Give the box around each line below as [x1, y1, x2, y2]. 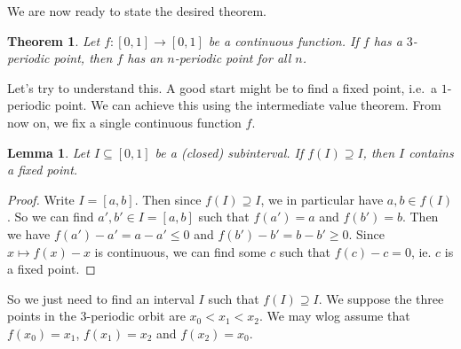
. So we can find [7, 207, 94, 226]
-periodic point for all [174, 49, 291, 67]
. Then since [134, 190, 202, 208]
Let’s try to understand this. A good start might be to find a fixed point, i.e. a [7, 78, 438, 97]
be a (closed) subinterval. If [155, 143, 304, 161]
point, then [53, 49, 113, 67]
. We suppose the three [318, 289, 444, 307]
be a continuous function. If [208, 31, 359, 50]
